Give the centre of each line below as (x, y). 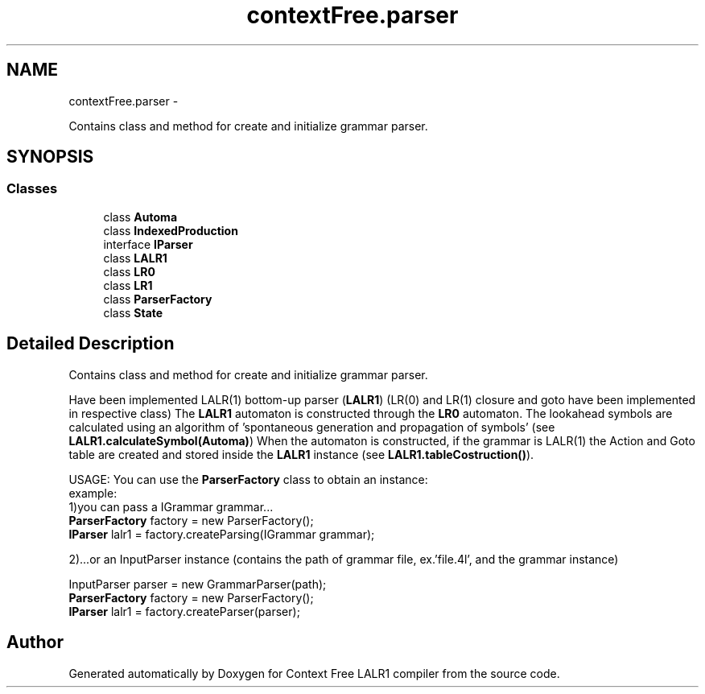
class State (133, 312)
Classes (32, 189)
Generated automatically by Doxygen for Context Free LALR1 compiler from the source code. (314, 673)
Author (35, 642)
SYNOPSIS (50, 157)
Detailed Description (91, 344)
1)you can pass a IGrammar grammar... (171, 506)
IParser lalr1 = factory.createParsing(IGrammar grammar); (222, 534)
